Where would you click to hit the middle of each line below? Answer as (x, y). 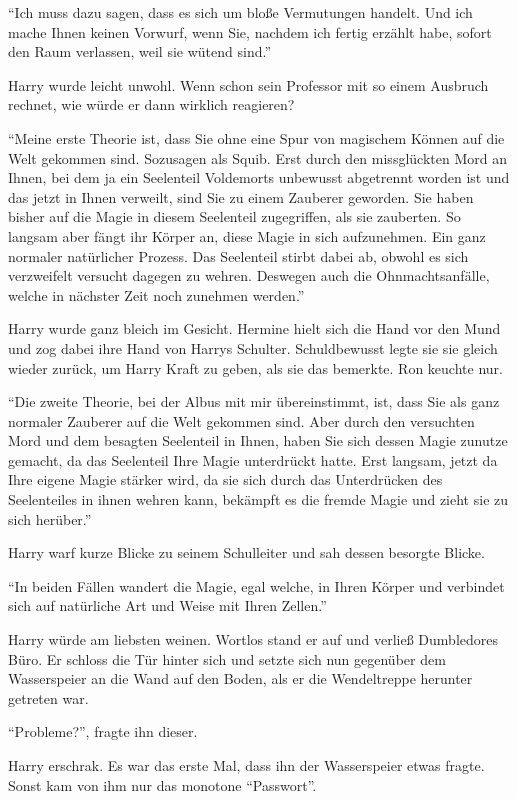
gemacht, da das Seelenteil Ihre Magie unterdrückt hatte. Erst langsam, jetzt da (253, 459)
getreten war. (48, 697)
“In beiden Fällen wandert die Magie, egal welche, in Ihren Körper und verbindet (256, 585)
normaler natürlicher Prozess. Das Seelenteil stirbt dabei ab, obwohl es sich (238, 255)
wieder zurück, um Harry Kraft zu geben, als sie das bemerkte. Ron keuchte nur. (255, 367)
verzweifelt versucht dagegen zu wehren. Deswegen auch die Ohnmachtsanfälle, (249, 275)
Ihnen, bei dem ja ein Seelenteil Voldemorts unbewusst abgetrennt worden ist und (259, 177)
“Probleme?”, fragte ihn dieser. (103, 731)
